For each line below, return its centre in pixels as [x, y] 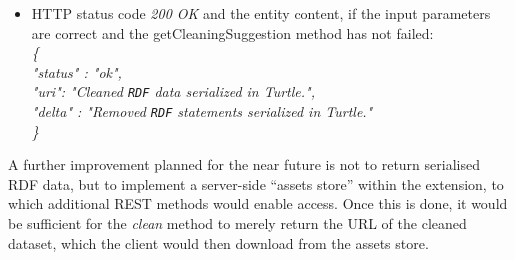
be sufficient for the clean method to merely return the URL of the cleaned [237, 223]
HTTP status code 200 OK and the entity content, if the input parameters [261, 13]
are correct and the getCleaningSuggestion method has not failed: [232, 32]
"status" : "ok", [76, 71]
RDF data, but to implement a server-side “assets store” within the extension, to [256, 183]
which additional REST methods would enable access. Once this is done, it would [258, 203]
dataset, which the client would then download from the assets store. [218, 242]
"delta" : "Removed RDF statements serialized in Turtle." [202, 111]
